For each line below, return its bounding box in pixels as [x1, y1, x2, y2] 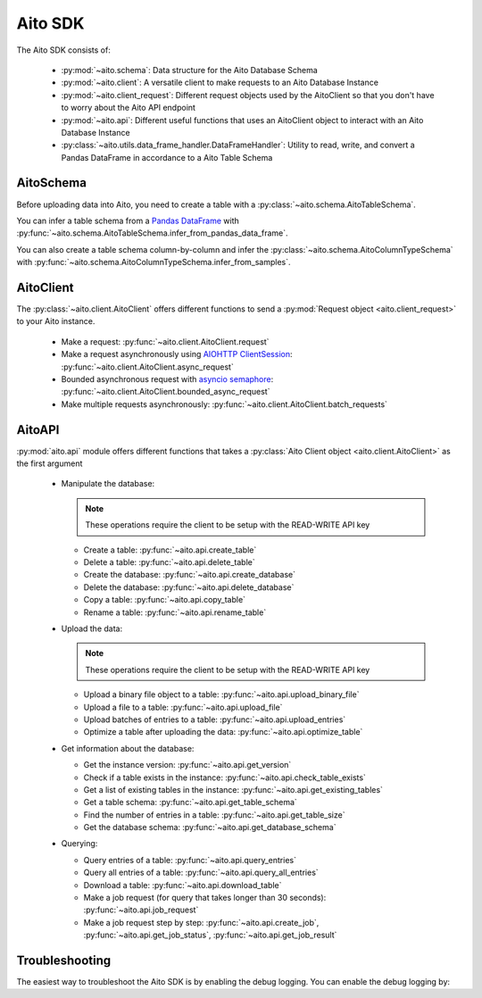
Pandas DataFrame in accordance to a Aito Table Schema [61, 152, 273, 162]
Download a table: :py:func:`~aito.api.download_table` [83, 879, 282, 890]
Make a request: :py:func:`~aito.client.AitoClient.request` [61, 336, 270, 347]
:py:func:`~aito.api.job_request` [83, 904, 199, 915]
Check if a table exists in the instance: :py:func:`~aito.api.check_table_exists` [83, 772, 366, 783]
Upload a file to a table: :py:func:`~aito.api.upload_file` [83, 702, 283, 712]
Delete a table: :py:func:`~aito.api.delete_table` [83, 557, 255, 568]
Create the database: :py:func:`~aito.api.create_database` [83, 570, 296, 580]
